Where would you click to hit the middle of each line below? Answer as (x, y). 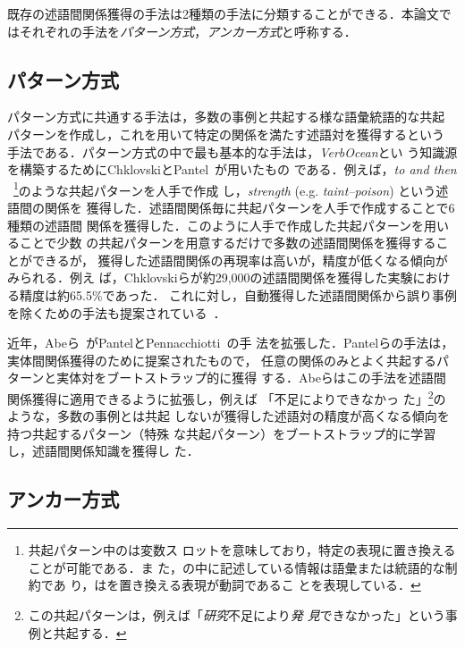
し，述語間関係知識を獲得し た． (103, 451)
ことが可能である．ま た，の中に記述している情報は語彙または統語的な (237, 567)
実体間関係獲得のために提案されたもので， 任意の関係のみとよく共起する (222, 360)
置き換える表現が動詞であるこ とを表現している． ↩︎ (270, 585)
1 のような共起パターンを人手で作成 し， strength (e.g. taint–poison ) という (225, 189)
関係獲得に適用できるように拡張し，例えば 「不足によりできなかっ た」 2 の (227, 397)
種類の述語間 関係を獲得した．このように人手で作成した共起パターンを (216, 225)
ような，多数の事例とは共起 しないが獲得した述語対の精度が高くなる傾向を (228, 416)
